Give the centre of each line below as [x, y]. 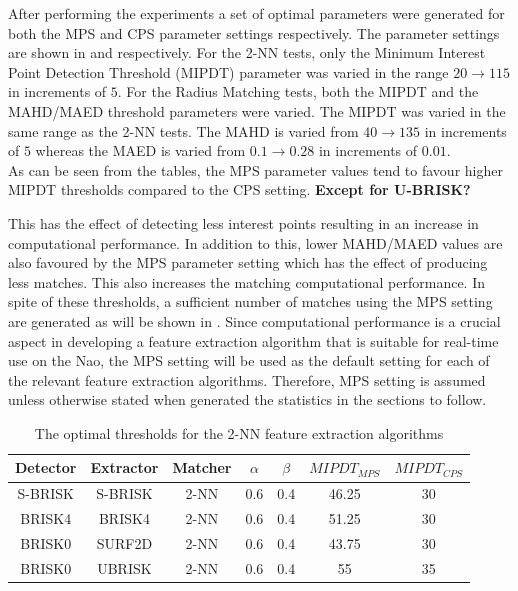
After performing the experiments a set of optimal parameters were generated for [256, 13]
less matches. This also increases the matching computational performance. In [246, 281]
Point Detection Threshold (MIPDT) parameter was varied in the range [228, 71]
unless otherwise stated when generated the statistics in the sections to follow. [247, 399]
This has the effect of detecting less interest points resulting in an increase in [243, 222]
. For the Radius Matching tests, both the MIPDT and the [298, 91]
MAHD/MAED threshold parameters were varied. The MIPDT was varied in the [257, 110]
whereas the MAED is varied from [140, 150]
